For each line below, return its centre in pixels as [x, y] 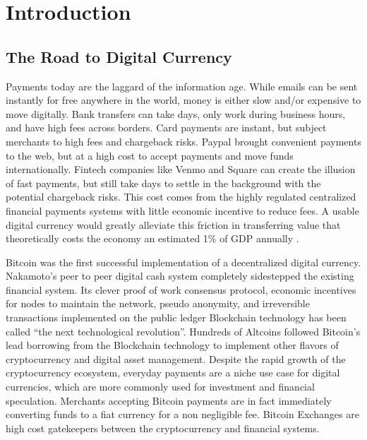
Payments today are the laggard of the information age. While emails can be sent [182, 86]
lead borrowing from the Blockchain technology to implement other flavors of [172, 345]
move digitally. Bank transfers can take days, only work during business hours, [176, 113]
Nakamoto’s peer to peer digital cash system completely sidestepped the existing [180, 276]
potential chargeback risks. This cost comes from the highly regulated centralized [181, 197]
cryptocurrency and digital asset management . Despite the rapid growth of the [176, 358]
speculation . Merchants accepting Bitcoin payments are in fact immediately [169, 400]
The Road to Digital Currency [119, 56]
